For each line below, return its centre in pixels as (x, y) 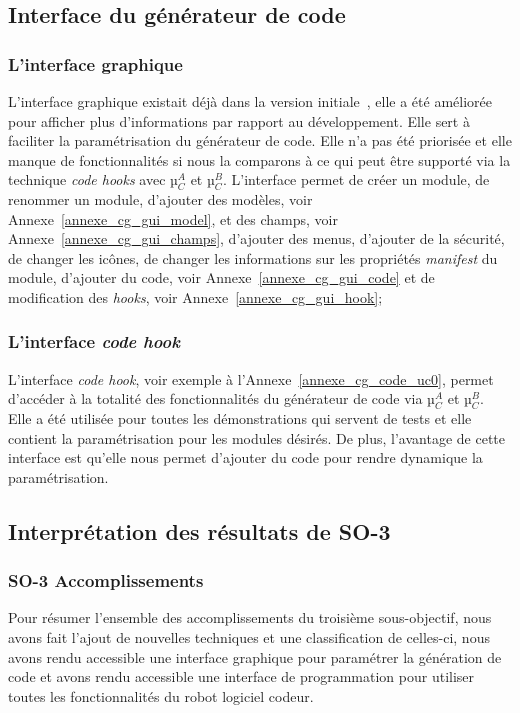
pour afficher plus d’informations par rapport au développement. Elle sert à (239, 120)
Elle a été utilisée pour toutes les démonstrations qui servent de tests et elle (240, 417)
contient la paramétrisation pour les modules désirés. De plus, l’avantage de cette (256, 437)
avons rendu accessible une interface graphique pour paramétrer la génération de (255, 656)
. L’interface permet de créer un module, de (356, 179)
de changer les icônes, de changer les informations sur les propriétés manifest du (253, 257)
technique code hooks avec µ (93, 179)
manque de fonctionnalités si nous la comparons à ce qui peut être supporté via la (259, 159)
